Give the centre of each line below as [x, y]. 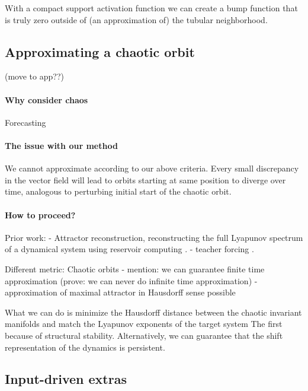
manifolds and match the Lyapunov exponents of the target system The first [144, 324]
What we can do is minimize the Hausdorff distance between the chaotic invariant [153, 312]
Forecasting [25, 122]
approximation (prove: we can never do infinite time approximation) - [131, 280]
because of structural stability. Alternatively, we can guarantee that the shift [144, 335]
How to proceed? [40, 214]
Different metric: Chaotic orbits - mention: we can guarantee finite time [135, 268]
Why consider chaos [46, 99]
